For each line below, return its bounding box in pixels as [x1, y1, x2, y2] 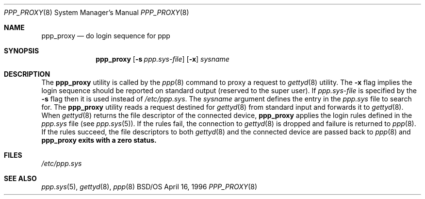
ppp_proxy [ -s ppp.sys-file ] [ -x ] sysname [96, 55, 229, 63]
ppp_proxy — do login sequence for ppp [41, 32, 170, 40]
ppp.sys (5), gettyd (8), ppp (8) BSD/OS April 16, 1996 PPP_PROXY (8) [41, 182, 258, 191]
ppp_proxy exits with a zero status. [41, 136, 157, 144]
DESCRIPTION [4, 70, 50, 78]
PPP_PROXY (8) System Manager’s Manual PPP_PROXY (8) [4, 8, 189, 17]
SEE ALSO [4, 174, 37, 182]
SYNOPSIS [4, 47, 39, 55]
